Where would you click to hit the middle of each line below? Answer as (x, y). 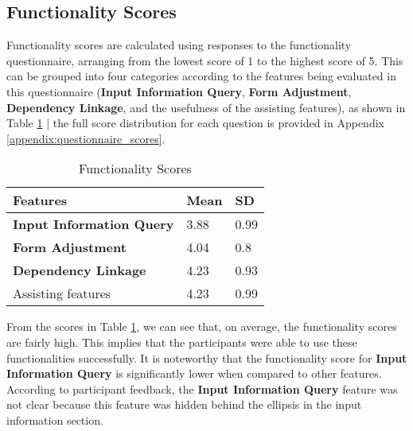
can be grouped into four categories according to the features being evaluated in (201, 76)
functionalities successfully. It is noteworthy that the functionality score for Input (207, 357)
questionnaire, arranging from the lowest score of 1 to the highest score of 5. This (205, 60)
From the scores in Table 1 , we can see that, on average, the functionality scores (202, 326)
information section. (55, 419)
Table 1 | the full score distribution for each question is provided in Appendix (195, 123)
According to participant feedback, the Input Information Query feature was (202, 388)
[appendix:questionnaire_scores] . (86, 138)
